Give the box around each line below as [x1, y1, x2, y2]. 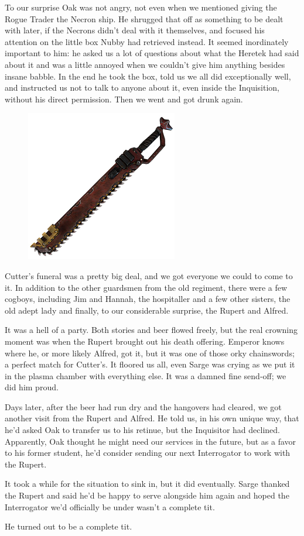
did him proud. [5, 381, 59, 393]
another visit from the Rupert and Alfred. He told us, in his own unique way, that [5, 412, 299, 424]
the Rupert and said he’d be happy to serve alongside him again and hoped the [5, 489, 289, 501]
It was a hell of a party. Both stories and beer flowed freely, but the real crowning [5, 324, 298, 336]
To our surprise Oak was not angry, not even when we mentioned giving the [5, 1, 277, 13]
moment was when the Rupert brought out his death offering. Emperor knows [5, 335, 285, 347]
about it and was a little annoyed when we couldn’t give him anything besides [5, 58, 285, 70]
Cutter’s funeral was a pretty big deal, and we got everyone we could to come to [5, 269, 293, 281]
